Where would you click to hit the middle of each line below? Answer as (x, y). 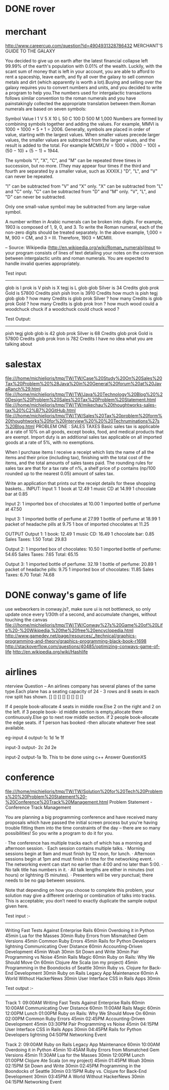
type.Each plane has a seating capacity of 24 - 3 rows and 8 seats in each (82, 691)
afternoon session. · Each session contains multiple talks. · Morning (75, 848)
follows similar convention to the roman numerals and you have (71, 98)
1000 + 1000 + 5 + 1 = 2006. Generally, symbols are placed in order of (78, 129)
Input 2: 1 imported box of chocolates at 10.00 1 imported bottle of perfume (83, 504)
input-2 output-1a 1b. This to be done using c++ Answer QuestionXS (76, 757)
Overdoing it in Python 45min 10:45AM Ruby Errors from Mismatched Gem (82, 1050)
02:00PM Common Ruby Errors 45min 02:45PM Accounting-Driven (75, 1019)
